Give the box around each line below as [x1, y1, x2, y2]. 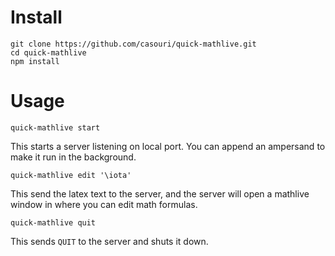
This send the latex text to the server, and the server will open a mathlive [10, 187, 310, 200]
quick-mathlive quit [10, 217, 97, 228]
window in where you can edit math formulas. [10, 198, 198, 210]
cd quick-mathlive [10, 47, 87, 58]
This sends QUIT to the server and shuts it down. [10, 235, 209, 247]
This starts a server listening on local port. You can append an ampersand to [10, 140, 326, 152]
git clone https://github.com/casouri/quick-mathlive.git [10, 39, 257, 49]
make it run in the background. [10, 151, 137, 163]
